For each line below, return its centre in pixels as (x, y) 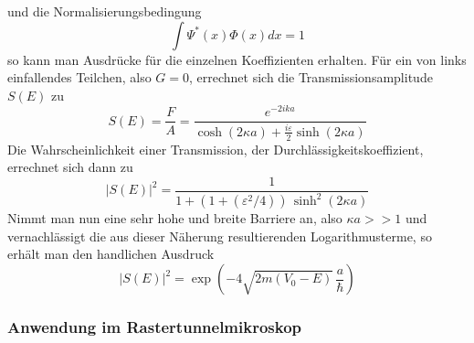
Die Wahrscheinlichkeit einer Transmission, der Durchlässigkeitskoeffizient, (216, 149)
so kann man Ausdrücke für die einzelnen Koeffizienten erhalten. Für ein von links (237, 59)
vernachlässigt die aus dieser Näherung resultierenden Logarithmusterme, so (220, 236)
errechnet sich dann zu (70, 167)
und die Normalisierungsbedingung (105, 11)
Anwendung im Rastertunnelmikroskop (155, 327)
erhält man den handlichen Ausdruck (111, 254)
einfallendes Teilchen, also (79, 77)
